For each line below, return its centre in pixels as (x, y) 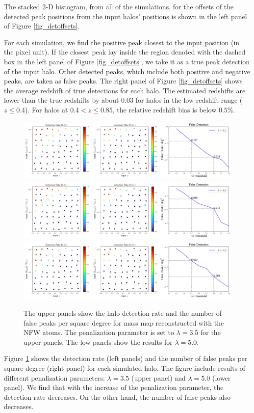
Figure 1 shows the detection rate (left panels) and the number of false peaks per (126, 358)
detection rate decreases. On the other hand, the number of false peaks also (117, 397)
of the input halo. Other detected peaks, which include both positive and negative (127, 71)
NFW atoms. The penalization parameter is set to (99, 332)
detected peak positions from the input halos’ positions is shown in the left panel (126, 16)
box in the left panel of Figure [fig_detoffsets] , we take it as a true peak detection (127, 61)
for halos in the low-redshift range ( (189, 100)
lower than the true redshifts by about (62, 100)
